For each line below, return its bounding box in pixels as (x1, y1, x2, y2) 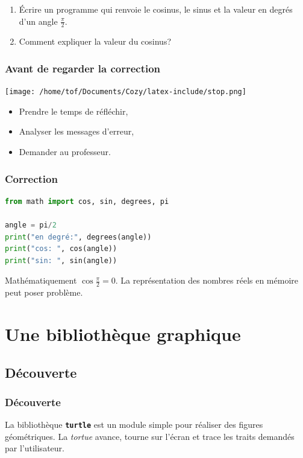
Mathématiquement (5, 274, 77, 287)
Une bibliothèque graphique (5, 321, 241, 346)
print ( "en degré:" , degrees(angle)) (5, 232, 152, 241)
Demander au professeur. (19, 145, 111, 157)
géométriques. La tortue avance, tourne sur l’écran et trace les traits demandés (5, 430, 295, 442)
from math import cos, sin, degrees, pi (5, 197, 169, 206)
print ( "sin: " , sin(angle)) (5, 256, 117, 265)
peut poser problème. (5, 286, 83, 299)
